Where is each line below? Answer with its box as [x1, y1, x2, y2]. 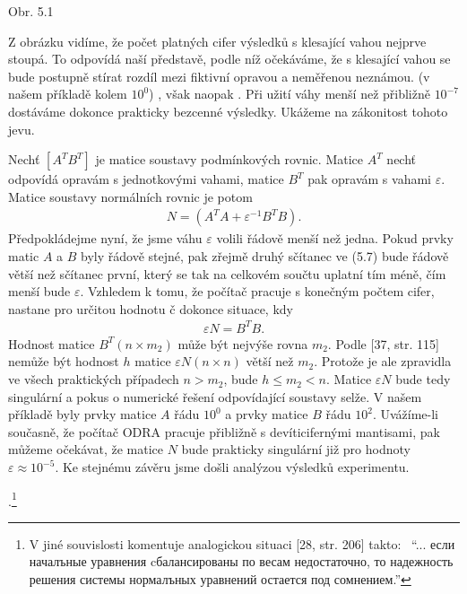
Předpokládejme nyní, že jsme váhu [8, 229, 203, 248]
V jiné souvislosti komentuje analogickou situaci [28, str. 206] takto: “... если [29, 534, 455, 553]
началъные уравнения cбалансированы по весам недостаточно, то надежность [29, 552, 454, 571]
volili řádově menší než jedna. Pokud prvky [216, 229, 454, 248]
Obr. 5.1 [8, 2, 54, 20]
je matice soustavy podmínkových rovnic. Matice [95, 150, 364, 169]
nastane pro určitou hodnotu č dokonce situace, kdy [8, 299, 293, 318]
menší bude [8, 282, 71, 301]
